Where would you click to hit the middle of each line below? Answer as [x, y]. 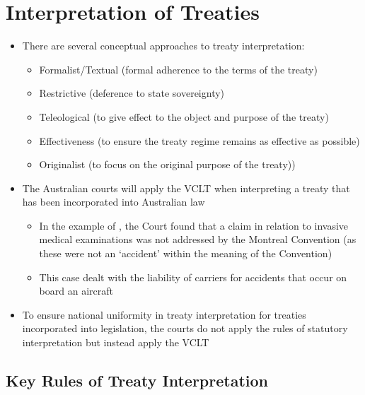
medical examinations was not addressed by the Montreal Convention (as [198, 239]
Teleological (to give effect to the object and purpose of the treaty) [184, 116]
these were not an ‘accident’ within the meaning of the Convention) [186, 253]
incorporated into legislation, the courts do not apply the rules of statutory [185, 328]
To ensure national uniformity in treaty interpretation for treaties [164, 314]
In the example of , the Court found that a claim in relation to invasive [194, 225]
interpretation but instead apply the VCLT [116, 342]
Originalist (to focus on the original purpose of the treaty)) [167, 164]
